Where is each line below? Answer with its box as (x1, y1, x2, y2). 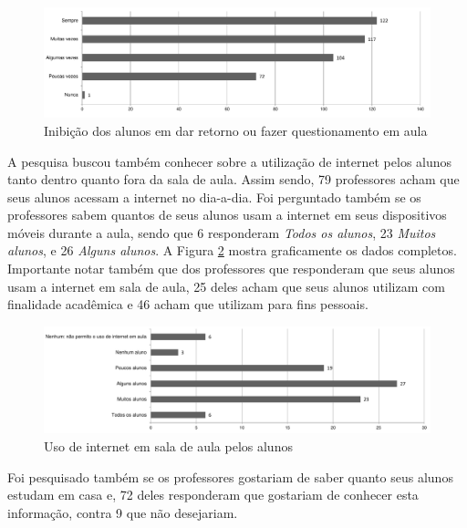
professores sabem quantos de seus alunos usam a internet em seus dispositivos (7, 205, 447, 224)
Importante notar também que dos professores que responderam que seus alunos (7, 259, 455, 278)
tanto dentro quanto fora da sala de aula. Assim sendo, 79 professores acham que (7, 170, 460, 189)
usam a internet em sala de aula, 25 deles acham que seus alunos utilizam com (7, 276, 445, 295)
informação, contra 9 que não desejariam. (7, 502, 238, 522)
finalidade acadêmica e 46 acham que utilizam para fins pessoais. (7, 295, 368, 314)
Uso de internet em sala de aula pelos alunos (44, 437, 293, 456)
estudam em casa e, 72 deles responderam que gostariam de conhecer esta (7, 485, 419, 504)
